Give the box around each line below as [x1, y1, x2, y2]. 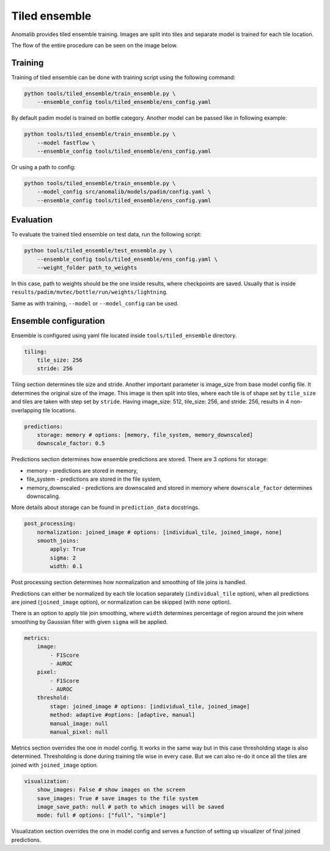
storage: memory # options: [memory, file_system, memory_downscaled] [37, 431, 254, 438]
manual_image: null [50, 720, 108, 727]
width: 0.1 [50, 563, 82, 570]
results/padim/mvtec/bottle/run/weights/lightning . [11, 288, 168, 296]
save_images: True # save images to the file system [37, 795, 199, 802]
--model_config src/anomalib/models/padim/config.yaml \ [37, 188, 211, 195]
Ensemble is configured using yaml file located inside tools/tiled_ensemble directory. [11, 332, 237, 339]
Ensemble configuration [11, 315, 105, 326]
